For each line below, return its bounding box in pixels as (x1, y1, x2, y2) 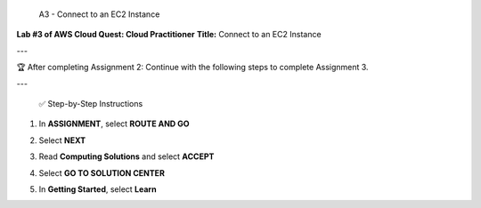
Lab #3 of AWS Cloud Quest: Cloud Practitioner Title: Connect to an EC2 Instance (16, 29, 322, 40)
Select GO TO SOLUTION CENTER (38, 167, 165, 178)
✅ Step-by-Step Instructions (38, 98, 143, 108)
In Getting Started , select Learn (38, 183, 157, 195)
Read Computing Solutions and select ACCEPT (38, 151, 215, 162)
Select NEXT (38, 134, 86, 146)
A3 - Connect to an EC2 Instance (38, 9, 160, 20)
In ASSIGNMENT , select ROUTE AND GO (38, 118, 191, 129)
